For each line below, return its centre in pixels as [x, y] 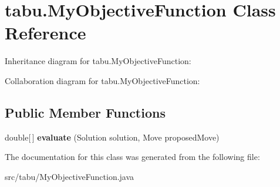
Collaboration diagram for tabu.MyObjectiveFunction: [102, 80]
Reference [45, 33]
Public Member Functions [85, 112]
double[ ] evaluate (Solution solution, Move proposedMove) [112, 137]
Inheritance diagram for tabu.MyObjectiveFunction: [98, 61]
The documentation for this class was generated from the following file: [132, 157]
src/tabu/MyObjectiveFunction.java [70, 176]
